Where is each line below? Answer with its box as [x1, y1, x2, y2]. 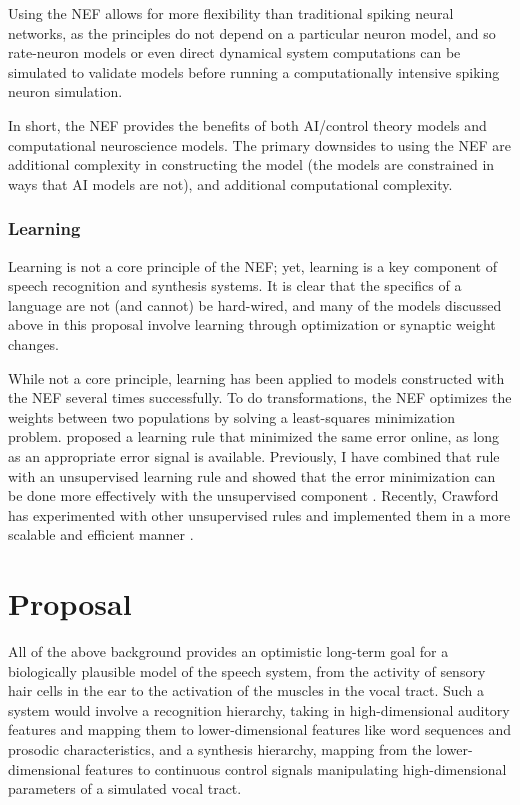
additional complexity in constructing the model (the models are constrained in [8, 154, 495, 175]
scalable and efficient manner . [8, 524, 194, 545]
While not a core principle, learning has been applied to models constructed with [8, 367, 505, 388]
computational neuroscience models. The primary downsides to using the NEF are [8, 134, 511, 155]
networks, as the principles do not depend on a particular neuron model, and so [8, 22, 496, 43]
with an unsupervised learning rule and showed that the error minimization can [8, 465, 496, 486]
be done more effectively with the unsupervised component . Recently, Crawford [8, 485, 499, 506]
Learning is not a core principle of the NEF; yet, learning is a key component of [8, 255, 497, 276]
